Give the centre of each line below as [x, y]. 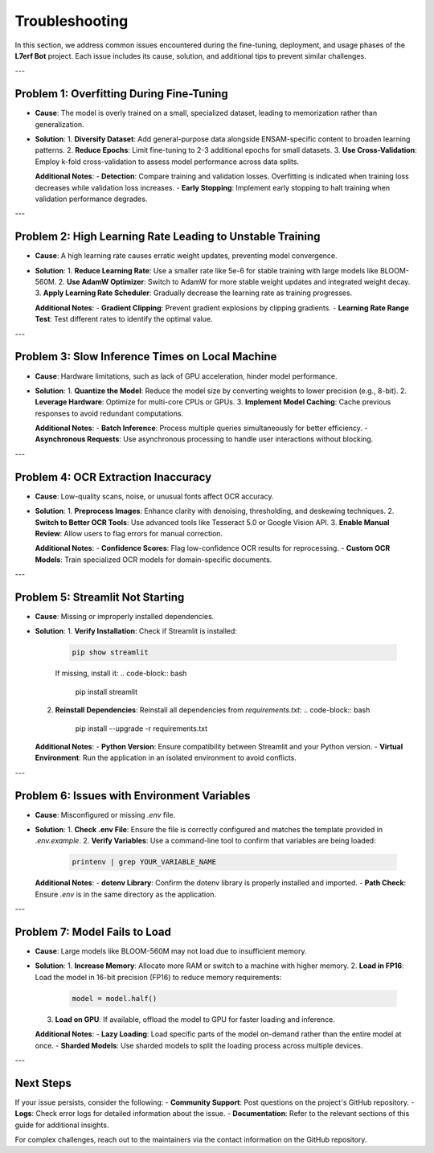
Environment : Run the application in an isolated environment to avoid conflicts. [166, 758]
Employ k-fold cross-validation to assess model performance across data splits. [167, 162]
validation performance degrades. [91, 199]
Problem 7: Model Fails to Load [93, 931]
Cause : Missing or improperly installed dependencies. [125, 617]
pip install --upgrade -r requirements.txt [141, 728]
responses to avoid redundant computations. [109, 413]
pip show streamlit [110, 652]
